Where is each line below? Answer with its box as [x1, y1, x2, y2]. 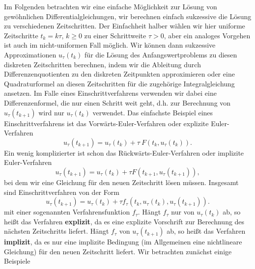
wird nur [38, 107, 64, 117]
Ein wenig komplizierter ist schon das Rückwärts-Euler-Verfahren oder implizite [4, 147, 244, 158]
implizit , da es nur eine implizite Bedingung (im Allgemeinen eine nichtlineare [4, 237, 242, 247]
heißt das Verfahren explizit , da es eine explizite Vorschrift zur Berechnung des [4, 216, 245, 226]
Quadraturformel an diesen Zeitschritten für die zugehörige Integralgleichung [4, 78, 235, 88]
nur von [171, 207, 195, 217]
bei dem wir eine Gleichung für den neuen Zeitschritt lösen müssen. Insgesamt [4, 177, 239, 187]
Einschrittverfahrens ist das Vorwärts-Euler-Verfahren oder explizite [4, 118, 209, 128]
